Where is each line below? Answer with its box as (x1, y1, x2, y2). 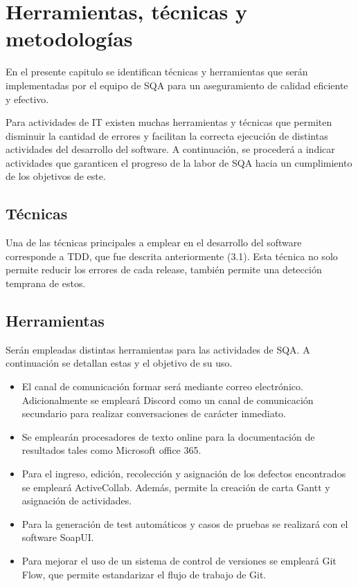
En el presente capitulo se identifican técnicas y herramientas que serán (6, 64, 308, 79)
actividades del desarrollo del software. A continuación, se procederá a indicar (6, 142, 335, 156)
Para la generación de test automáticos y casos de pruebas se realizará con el (21, 516, 348, 531)
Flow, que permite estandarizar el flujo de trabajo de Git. (21, 567, 267, 581)
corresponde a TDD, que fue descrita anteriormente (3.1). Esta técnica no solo (6, 248, 338, 263)
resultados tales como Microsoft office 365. (21, 443, 202, 457)
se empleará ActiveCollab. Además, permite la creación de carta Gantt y (21, 479, 330, 494)
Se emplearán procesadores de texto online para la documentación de (21, 429, 315, 443)
